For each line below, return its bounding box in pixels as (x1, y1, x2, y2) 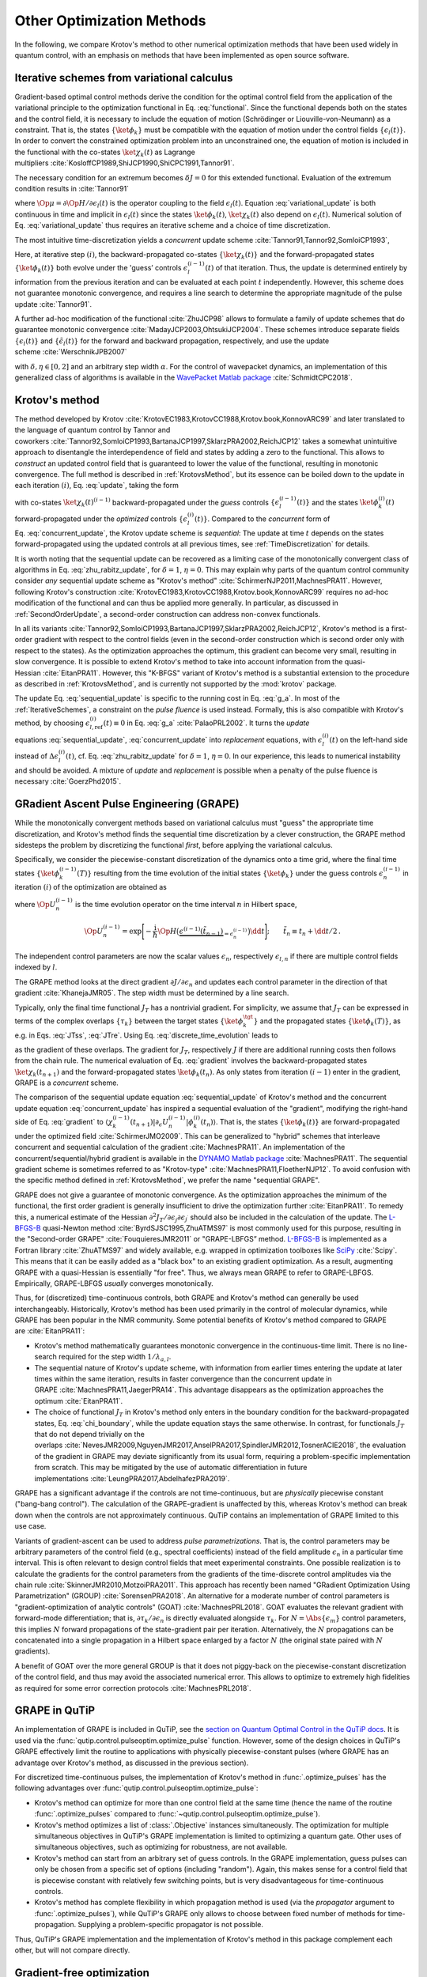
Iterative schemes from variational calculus (14, 71, 233, 85)
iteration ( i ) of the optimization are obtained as (14, 883, 168, 892)
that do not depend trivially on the (34, 1429, 145, 1438)
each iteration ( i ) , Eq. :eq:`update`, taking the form (14, 481, 179, 490)
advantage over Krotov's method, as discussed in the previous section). (14, 1758, 249, 1767)
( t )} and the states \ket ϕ (297, 497, 379, 507)
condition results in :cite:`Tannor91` (14, 183, 130, 193)
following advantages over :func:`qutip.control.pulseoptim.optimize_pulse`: (14, 1783, 259, 1793)
